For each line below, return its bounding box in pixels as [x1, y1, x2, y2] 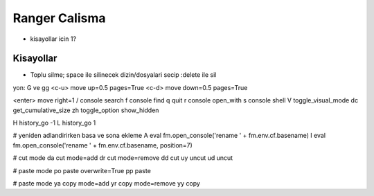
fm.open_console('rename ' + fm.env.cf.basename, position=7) [12, 141, 193, 149]
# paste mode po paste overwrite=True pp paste [12, 166, 152, 175]
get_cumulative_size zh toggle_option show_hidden [12, 106, 159, 114]
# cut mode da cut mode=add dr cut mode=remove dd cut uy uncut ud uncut [12, 154, 233, 162]
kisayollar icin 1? [30, 35, 76, 43]
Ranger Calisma [12, 10, 106, 26]
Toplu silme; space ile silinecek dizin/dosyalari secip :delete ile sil [30, 71, 217, 79]
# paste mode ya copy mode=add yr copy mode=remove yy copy [12, 179, 201, 187]
